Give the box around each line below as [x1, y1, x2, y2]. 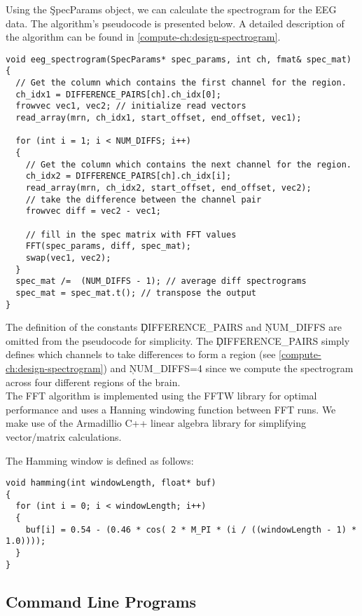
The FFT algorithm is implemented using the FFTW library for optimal [6, 388, 317, 403]
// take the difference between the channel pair [25, 194, 262, 205]
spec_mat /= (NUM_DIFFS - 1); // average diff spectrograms [15, 276, 307, 287]
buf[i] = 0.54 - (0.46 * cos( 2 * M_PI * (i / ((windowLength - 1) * [25, 524, 357, 535]
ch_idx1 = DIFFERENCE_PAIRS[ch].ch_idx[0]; [15, 89, 221, 100]
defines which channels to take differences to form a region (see [6, 347, 276, 362]
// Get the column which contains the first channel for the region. [15, 78, 347, 88]
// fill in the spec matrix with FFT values [25, 229, 237, 240]
